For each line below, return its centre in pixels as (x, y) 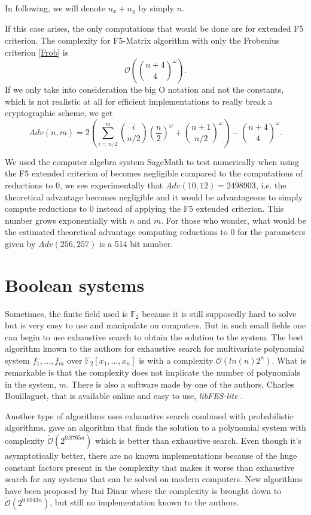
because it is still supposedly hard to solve (219, 313)
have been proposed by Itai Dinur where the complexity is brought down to (143, 490)
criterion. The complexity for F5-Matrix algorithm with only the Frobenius (142, 40)
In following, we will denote (55, 8)
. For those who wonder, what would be (234, 220)
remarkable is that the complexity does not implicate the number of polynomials (153, 372)
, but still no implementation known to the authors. (144, 502)
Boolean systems (75, 284)
